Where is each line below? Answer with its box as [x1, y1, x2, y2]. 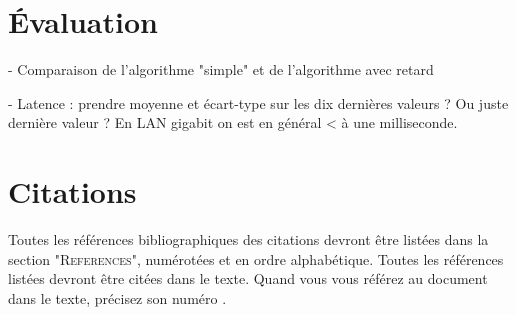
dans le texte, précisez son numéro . [8, 287, 227, 308]
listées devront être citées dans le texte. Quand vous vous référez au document [8, 268, 488, 289]
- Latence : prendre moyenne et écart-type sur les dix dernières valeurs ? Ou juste [8, 92, 509, 113]
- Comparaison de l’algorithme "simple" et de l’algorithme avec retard [8, 59, 434, 80]
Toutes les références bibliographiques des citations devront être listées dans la [8, 229, 489, 250]
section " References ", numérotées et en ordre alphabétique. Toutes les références [8, 248, 504, 269]
